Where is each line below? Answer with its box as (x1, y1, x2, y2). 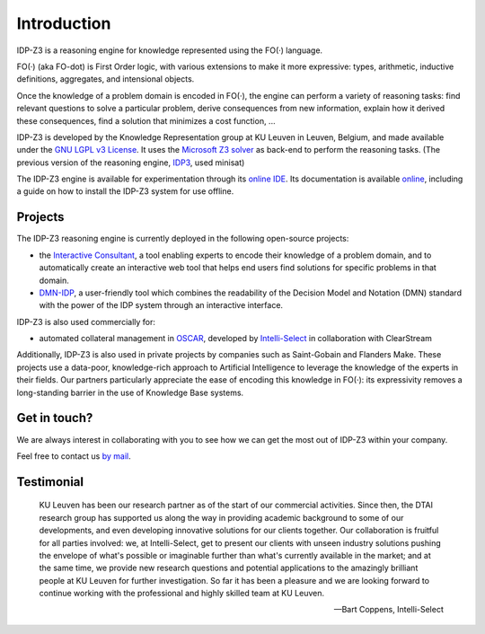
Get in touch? (16, 410, 93, 426)
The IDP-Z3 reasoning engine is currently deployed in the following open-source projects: (16, 233, 349, 244)
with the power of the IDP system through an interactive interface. (39, 300, 283, 311)
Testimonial (16, 474, 84, 489)
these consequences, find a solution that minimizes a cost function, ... (16, 115, 276, 126)
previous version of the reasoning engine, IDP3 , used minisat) (16, 157, 245, 168)
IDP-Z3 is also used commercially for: (16, 316, 156, 327)
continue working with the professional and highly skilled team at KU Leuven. (39, 588, 325, 599)
